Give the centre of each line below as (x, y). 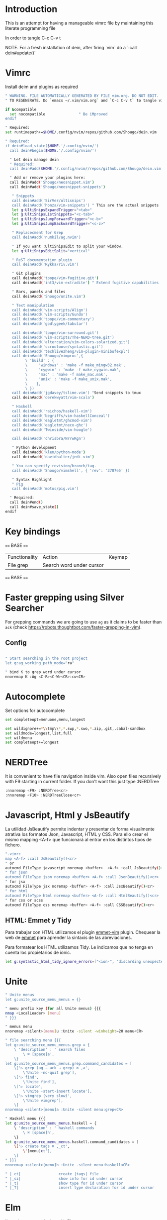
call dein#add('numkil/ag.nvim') (46, 237)
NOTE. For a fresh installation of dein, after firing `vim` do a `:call (71, 47)
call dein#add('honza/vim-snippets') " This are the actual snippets (85, 205)
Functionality (23, 557)
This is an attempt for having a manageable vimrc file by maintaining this (79, 23)
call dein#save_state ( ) (34, 507)
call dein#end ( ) (26, 503)
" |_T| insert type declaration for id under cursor (80, 1188)
